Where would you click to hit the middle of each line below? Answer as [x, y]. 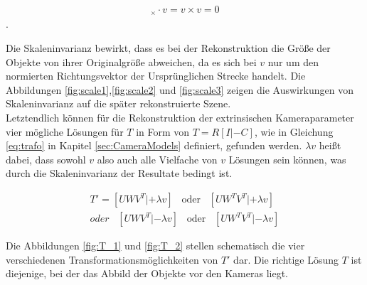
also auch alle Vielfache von [157, 159]
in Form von [163, 131]
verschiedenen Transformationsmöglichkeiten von [112, 259]
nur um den [293, 61]
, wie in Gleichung [294, 131]
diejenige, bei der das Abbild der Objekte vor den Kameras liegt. [147, 273]
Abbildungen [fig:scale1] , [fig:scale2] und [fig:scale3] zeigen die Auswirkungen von [180, 89]
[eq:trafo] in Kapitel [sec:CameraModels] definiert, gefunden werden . [154, 145]
